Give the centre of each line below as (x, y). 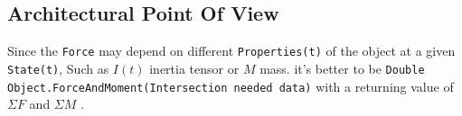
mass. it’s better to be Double (342, 68)
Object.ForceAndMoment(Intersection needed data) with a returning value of (231, 86)
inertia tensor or (194, 68)
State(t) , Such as (58, 68)
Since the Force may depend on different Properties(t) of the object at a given (231, 51)
